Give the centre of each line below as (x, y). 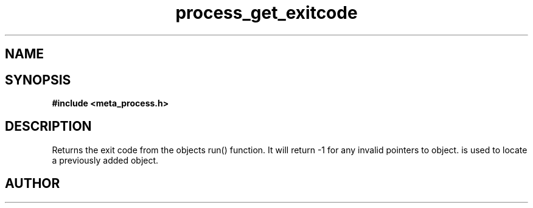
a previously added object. (105, 160)
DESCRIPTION (48, 127)
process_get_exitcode (266, 13)
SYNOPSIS (38, 80)
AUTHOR (33, 184)
